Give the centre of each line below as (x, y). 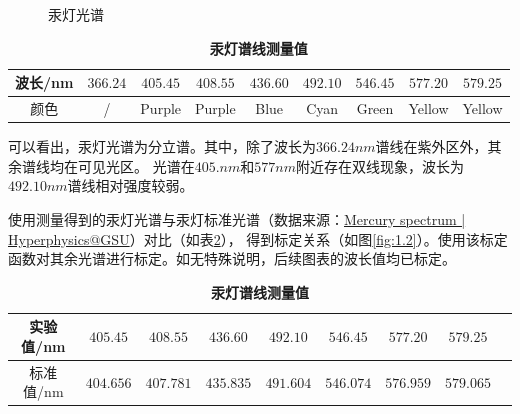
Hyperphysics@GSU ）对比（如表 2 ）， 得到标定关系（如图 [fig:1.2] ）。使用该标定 (258, 238)
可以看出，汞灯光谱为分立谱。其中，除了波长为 (162, 146)
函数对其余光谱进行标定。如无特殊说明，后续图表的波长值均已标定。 (232, 258)
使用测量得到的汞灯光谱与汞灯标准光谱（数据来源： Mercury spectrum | (237, 218)
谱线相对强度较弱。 (130, 185)
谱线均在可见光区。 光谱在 (108, 165)
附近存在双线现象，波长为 (379, 165)
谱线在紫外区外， (431, 146)
